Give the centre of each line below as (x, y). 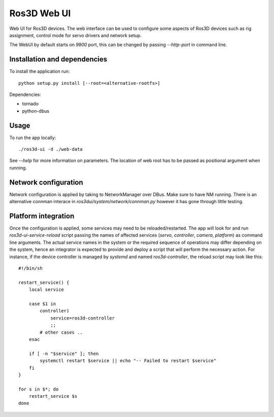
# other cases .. (61, 332)
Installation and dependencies (58, 59)
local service (46, 290)
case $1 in (42, 304)
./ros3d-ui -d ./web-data (51, 149)
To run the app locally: (33, 138)
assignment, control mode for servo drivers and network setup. (76, 35)
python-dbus (36, 111)
